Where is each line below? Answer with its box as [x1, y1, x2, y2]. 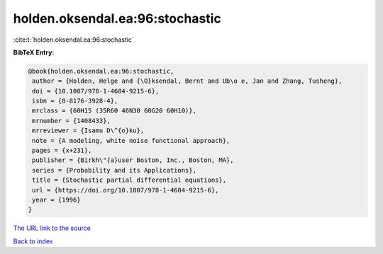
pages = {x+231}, [32, 146, 92, 155]
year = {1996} [32, 196, 81, 204]
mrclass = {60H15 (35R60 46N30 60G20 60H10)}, [32, 107, 196, 115]
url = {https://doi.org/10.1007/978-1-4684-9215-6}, [32, 186, 219, 194]
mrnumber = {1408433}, [32, 117, 111, 125]
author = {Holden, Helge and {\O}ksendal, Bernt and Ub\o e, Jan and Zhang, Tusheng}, [32, 77, 343, 85]
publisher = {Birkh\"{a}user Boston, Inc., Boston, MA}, [32, 156, 234, 164]
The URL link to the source [13, 224, 91, 233]
